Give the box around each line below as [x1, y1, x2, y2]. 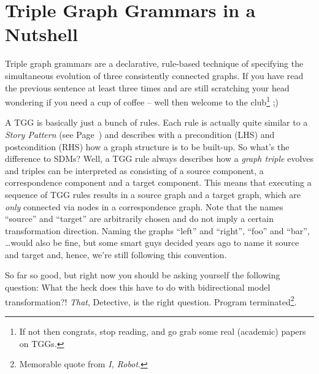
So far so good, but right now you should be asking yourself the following [5, 269, 280, 281]
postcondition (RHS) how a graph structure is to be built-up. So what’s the [5, 140, 290, 153]
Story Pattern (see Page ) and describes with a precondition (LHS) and [5, 128, 275, 140]
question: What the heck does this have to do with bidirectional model [5, 281, 271, 294]
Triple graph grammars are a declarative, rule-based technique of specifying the [5, 57, 304, 70]
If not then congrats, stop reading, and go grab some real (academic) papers [19, 324, 306, 337]
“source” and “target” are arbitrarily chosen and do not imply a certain [5, 212, 274, 225]
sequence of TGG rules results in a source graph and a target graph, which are [5, 188, 301, 200]
